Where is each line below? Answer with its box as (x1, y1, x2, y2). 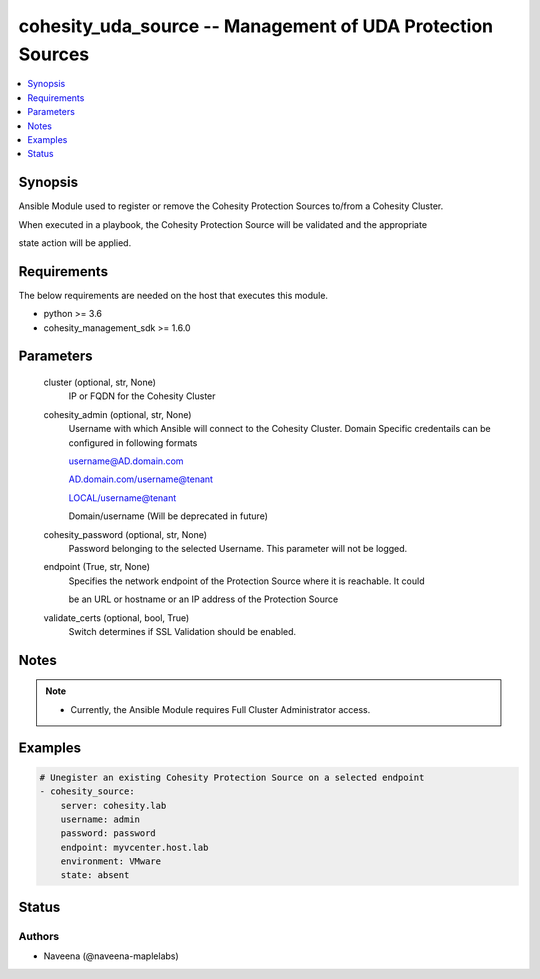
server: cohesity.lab (60, 800, 167, 811)
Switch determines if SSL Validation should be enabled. (68, 625, 297, 637)
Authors (18, 929, 60, 943)
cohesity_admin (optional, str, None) (43, 408, 192, 420)
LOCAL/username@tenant (68, 491, 177, 504)
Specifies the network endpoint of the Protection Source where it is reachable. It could (68, 575, 425, 587)
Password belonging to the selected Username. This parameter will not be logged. (68, 542, 408, 554)
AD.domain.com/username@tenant (68, 473, 214, 485)
